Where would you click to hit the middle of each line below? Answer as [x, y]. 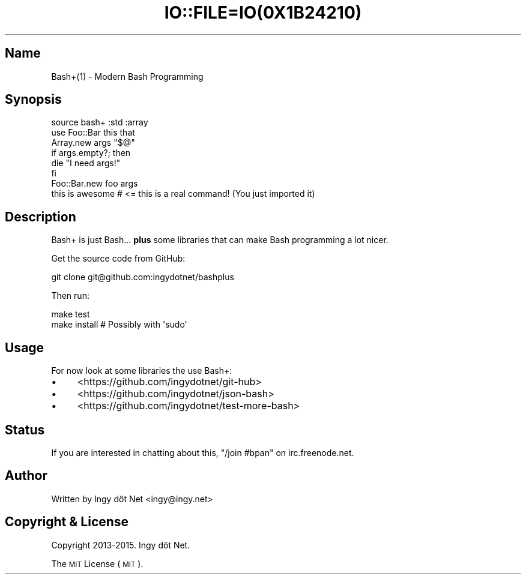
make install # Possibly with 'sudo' [119, 325]
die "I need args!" [86, 163]
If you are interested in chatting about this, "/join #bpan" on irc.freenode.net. [203, 452]
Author [26, 476]
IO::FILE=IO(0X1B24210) [263, 13]
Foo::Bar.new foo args [95, 184]
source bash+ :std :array [100, 122]
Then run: [70, 296]
